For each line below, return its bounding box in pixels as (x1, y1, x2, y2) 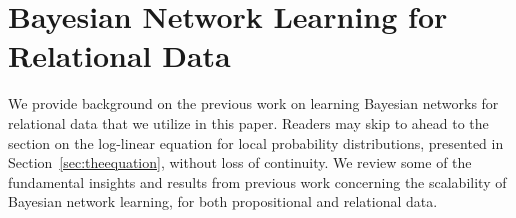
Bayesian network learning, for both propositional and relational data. (8, 191, 438, 212)
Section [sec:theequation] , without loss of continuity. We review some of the (8, 152, 472, 173)
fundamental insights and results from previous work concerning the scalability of (8, 171, 507, 192)
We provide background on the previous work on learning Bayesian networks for (8, 93, 499, 114)
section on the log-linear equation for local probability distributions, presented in (8, 132, 504, 153)
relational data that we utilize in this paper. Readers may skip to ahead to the (8, 112, 489, 133)
